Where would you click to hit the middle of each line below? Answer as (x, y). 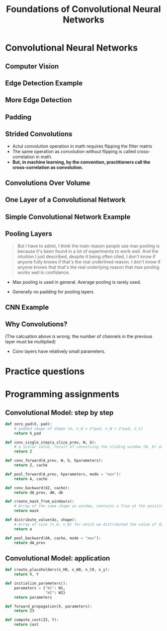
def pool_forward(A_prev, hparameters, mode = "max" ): (63, 474)
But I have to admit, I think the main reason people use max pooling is (88, 246)
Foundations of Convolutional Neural (83, 9)
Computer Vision (32, 66)
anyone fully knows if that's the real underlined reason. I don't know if (89, 262)
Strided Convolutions (39, 134)
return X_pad (28, 433)
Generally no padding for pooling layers (53, 292)
